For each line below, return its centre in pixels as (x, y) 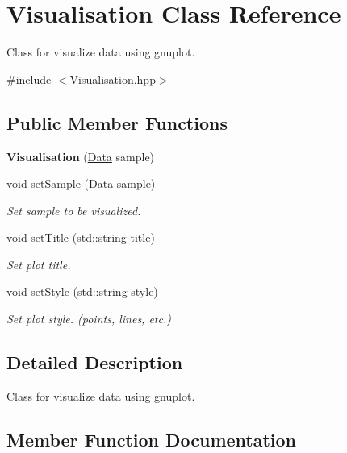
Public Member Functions (117, 122)
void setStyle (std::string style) (82, 291)
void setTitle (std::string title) (81, 237)
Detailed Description (95, 362)
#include (29, 79)
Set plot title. (39, 264)
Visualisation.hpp (113, 79)
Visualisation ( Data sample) (81, 156)
